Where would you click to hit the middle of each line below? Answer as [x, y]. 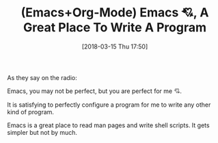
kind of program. [31, 112]
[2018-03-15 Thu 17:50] [115, 47]
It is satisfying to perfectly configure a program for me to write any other [109, 105]
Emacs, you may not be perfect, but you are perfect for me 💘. [95, 91]
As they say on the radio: [42, 77]
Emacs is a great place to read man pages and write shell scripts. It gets [108, 125]
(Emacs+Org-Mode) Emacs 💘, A [115, 13]
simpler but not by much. [42, 132]
